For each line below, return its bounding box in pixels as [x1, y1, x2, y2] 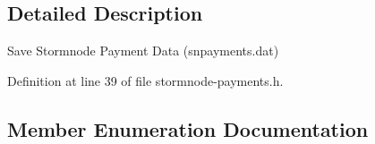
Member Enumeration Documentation [7, 114, 369, 142]
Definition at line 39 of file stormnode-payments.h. [7, 71, 284, 89]
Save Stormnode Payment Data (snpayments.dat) [7, 41, 279, 60]
